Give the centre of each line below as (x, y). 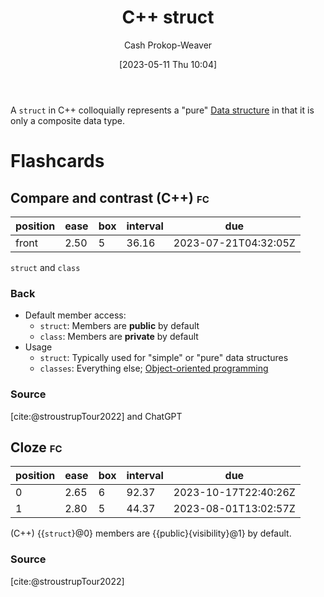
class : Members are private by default (119, 337)
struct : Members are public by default (119, 326)
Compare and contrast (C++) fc (110, 197)
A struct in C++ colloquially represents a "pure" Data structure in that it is (162, 110)
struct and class (45, 267)
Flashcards (57, 161)
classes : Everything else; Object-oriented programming (154, 368)
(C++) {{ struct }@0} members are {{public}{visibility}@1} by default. (151, 533)
